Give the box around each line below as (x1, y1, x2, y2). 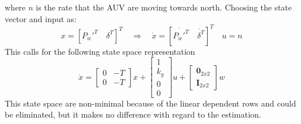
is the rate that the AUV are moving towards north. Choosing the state (36, 1, 292, 13)
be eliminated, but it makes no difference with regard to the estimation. (5, 108, 261, 121)
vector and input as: (5, 12, 77, 24)
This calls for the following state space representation (5, 45, 195, 57)
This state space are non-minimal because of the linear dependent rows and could (5, 97, 296, 109)
